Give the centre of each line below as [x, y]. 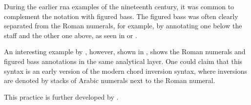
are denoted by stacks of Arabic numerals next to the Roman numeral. [110, 80]
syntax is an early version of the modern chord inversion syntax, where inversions [125, 71]
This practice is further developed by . [61, 96]
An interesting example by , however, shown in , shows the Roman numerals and [125, 52]
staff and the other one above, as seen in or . [71, 35]
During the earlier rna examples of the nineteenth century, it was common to [119, 6]
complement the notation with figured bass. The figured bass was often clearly [121, 16]
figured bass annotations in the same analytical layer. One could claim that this [123, 61]
